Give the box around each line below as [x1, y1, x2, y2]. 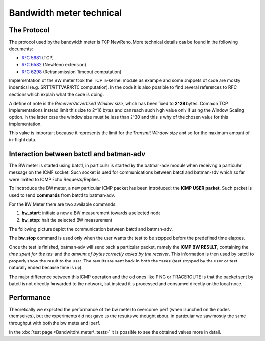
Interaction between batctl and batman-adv [9, 150, 146, 158]
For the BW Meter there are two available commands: [9, 201, 117, 207]
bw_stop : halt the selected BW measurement [21, 217, 113, 223]
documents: [9, 46, 33, 52]
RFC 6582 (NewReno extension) [21, 62, 87, 68]
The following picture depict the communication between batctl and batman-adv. [9, 226, 173, 232]
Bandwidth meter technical [9, 7, 122, 18]
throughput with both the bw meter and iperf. [9, 320, 100, 326]
